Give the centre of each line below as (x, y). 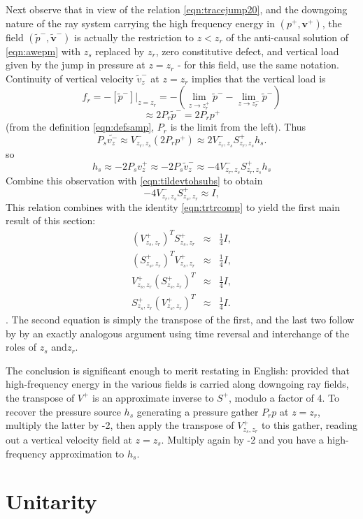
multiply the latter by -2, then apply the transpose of (120, 425)
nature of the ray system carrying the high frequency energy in (141, 23)
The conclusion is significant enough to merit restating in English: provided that (178, 370)
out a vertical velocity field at (69, 440)
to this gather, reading (309, 425)
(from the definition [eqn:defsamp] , (80, 127)
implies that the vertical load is (259, 78)
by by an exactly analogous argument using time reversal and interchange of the (178, 333)
